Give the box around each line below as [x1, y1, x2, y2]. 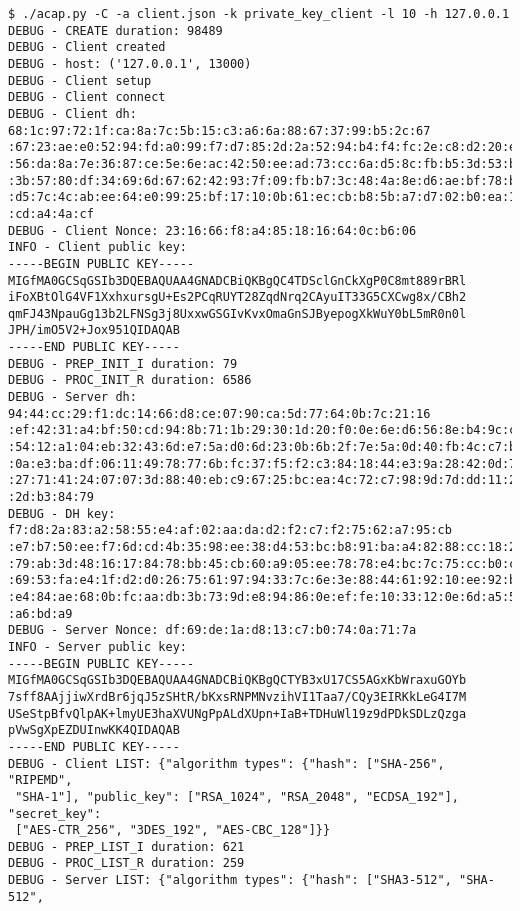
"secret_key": [8, 806, 102, 821]
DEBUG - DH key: [8, 506, 116, 521]
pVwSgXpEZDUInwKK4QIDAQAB [8, 723, 180, 738]
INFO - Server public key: [8, 639, 187, 654]
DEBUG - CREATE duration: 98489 [8, 23, 223, 38]
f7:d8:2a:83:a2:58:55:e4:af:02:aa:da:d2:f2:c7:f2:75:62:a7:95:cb [8, 523, 452, 538]
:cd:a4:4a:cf [8, 206, 94, 221]
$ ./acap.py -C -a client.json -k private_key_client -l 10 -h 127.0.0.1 [8, 7, 510, 21]
